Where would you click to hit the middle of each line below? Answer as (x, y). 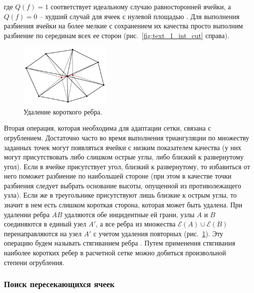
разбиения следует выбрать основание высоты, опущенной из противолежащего (123, 185)
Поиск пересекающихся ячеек (59, 284)
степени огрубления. (34, 262)
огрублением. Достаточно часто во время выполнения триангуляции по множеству (127, 137)
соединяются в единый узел (45, 224)
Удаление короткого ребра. (63, 111)
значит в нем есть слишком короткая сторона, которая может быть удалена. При (123, 205)
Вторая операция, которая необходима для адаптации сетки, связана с (107, 128)
